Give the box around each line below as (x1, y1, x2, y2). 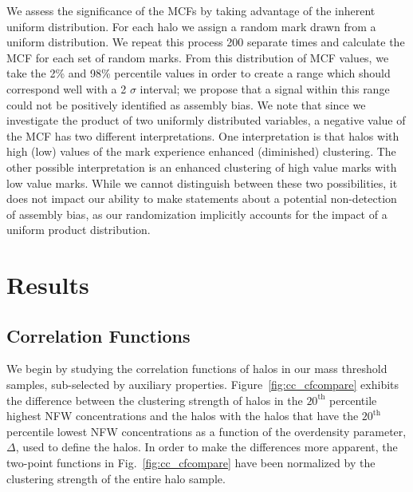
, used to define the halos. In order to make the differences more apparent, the (15, 438, 398, 455)
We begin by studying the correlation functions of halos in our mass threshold (6, 360, 387, 377)
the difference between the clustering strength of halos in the (6, 391, 303, 408)
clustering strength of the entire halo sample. (6, 470, 226, 486)
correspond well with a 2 (6, 80, 127, 97)
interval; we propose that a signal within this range (140, 80, 390, 97)
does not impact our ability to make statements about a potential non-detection (6, 190, 397, 207)
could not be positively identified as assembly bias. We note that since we (6, 96, 366, 113)
